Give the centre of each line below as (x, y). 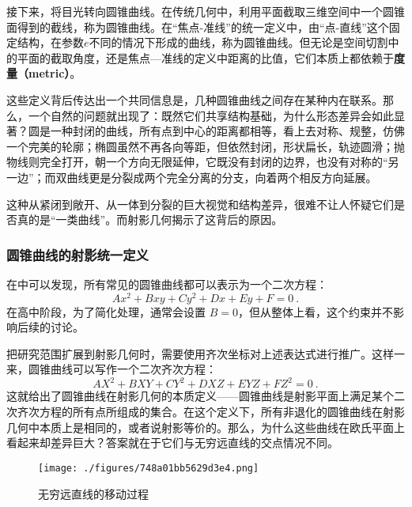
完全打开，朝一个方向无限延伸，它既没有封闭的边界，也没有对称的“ (214, 162)
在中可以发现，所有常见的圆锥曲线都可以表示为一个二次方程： (167, 284)
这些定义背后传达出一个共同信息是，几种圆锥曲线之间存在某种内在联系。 (195, 99)
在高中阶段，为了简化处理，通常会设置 (106, 311)
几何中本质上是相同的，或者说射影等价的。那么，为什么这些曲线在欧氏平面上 (206, 427)
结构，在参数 (50, 42)
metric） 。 (55, 73)
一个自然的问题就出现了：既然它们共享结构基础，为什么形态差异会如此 (211, 115)
